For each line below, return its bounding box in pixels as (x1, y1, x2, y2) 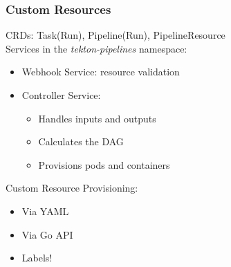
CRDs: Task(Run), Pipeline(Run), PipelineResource (6, 28, 225, 42)
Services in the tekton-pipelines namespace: (6, 41, 187, 55)
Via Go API (21, 227, 73, 241)
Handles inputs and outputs (38, 111, 156, 125)
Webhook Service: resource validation (21, 64, 180, 79)
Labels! (21, 250, 53, 265)
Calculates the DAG (38, 134, 124, 149)
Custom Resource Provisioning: (6, 181, 138, 195)
